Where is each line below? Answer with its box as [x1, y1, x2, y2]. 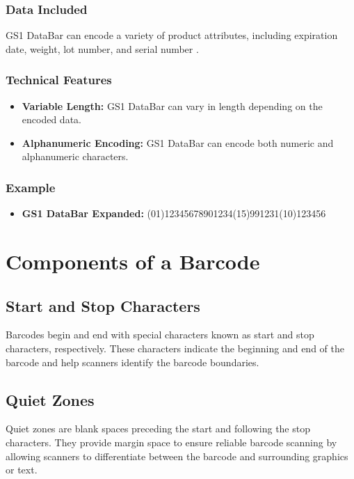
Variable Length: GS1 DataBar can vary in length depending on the [22, 98, 323, 113]
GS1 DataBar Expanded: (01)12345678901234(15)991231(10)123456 [22, 206, 326, 221]
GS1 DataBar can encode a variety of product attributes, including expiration [6, 28, 338, 42]
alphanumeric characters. [22, 149, 129, 164]
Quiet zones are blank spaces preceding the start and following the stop [6, 421, 310, 436]
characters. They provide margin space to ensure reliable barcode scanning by [6, 434, 337, 449]
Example [6, 178, 56, 196]
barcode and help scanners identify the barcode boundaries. [6, 354, 259, 369]
